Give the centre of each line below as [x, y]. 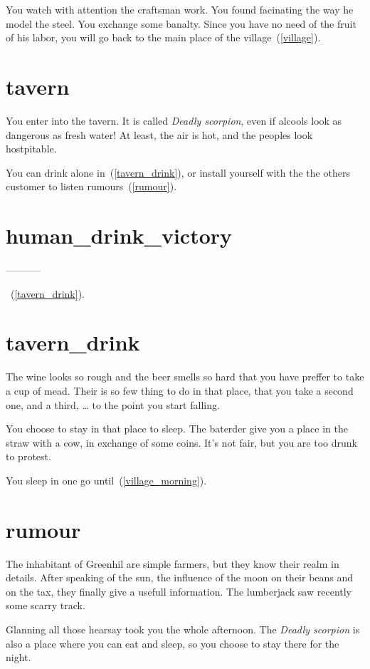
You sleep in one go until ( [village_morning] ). [106, 480]
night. [18, 657]
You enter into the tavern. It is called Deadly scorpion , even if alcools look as [174, 120]
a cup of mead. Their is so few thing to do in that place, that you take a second [180, 390]
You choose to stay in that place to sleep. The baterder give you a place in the [177, 429]
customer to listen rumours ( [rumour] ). [91, 186]
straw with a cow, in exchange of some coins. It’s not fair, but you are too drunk [181, 442]
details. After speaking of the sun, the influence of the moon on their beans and [180, 577]
